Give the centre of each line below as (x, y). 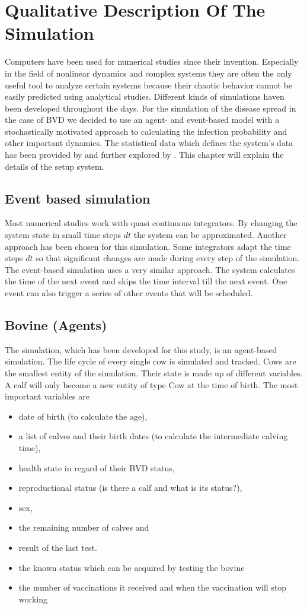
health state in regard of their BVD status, (97, 467)
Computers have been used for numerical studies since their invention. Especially (152, 61)
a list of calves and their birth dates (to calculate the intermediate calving (153, 436)
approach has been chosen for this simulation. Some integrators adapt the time (148, 246)
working (33, 599)
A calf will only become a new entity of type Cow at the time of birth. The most (151, 384)
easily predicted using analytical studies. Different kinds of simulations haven (145, 96)
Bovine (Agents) (56, 325)
